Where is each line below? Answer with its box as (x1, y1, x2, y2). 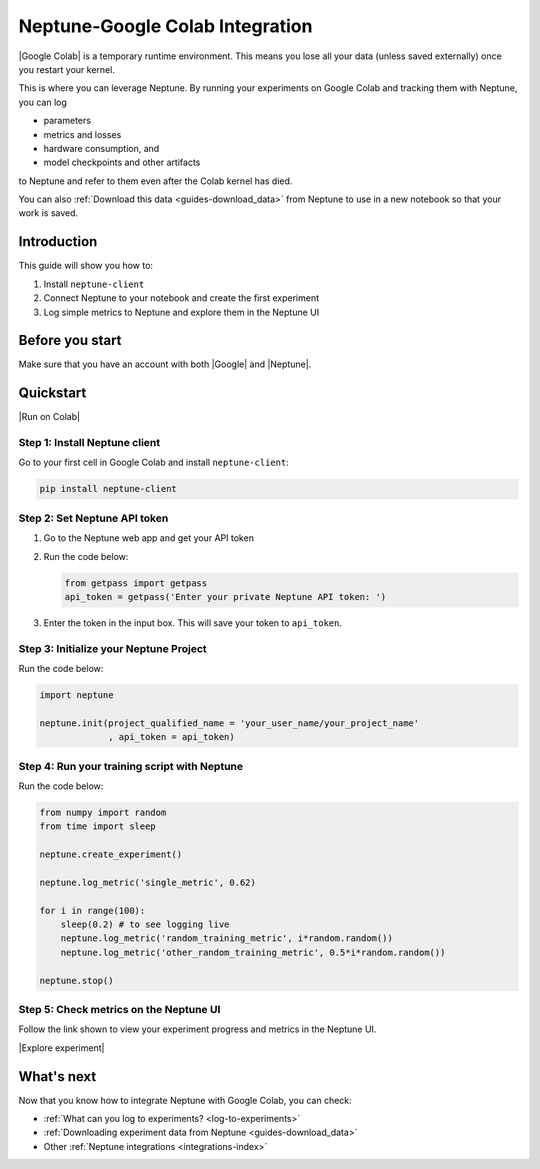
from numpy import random (39, 806, 167, 818)
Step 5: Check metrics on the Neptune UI (18, 1003, 221, 1017)
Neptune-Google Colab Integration (18, 15, 313, 37)
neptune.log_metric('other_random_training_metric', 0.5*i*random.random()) (60, 946, 446, 958)
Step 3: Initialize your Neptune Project (18, 641, 207, 655)
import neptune (39, 690, 114, 701)
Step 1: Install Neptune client (18, 436, 161, 450)
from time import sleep (39, 821, 157, 832)
